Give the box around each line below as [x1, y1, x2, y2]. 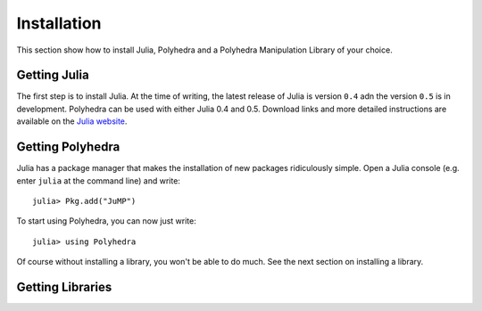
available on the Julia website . [16, 116, 128, 127]
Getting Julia [16, 68, 89, 83]
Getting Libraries [16, 279, 112, 294]
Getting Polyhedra [16, 139, 120, 155]
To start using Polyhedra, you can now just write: [16, 216, 196, 226]
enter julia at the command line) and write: [16, 175, 180, 186]
